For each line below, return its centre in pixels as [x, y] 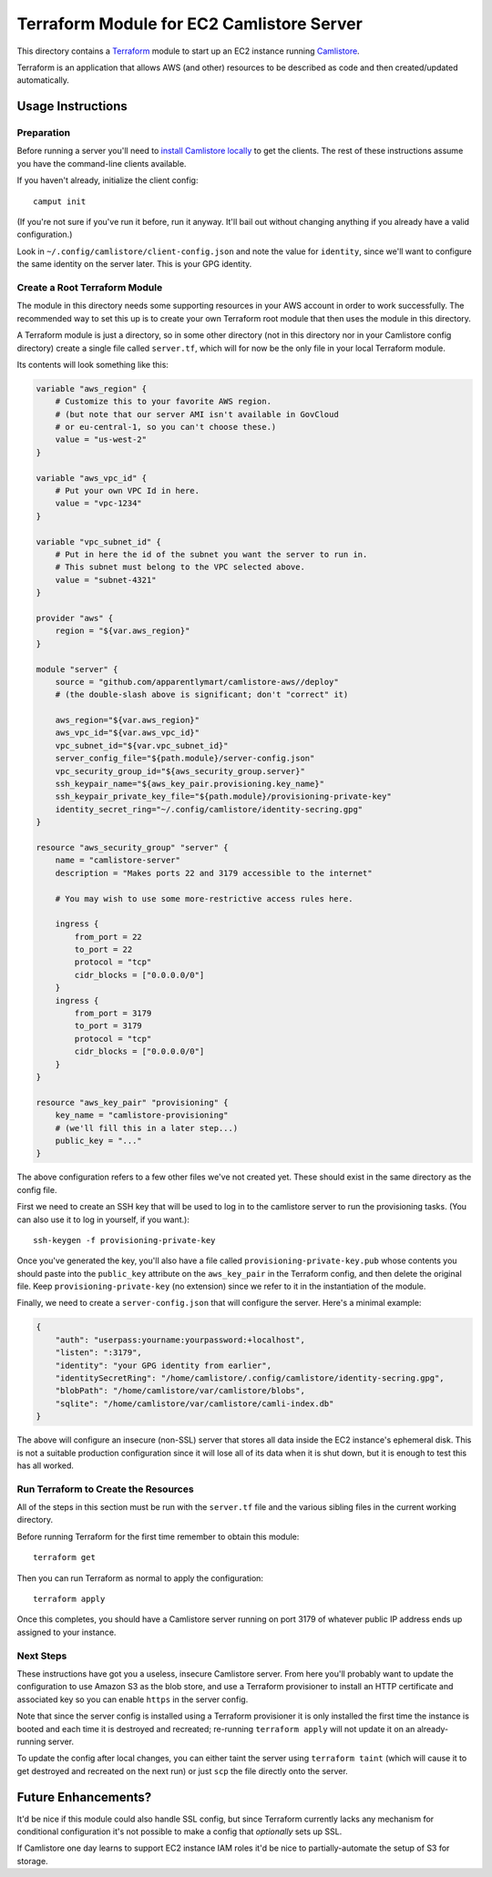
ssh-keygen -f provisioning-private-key [124, 1240]
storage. [33, 1861]
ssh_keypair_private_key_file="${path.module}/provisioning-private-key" [223, 796]
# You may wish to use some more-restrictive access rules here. [204, 898]
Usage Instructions [72, 106]
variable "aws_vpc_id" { [92, 478]
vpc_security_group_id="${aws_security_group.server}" [180, 771]
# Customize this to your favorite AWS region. [164, 402]
